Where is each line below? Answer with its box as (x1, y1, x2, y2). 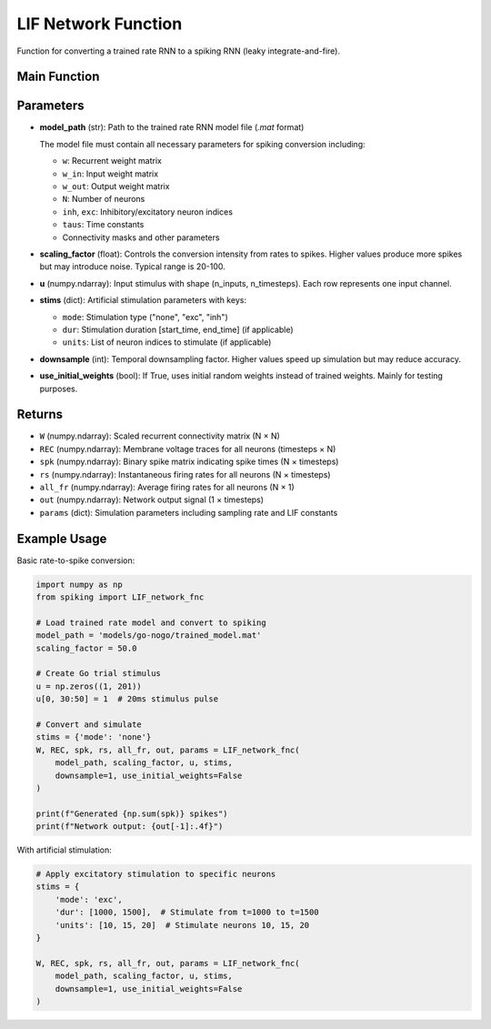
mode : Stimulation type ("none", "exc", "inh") (62, 311, 228, 322)
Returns (16, 407, 64, 422)
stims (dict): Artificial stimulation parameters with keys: (39, 295, 247, 306)
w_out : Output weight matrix (62, 181, 170, 192)
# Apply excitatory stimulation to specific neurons (35, 869, 276, 880)
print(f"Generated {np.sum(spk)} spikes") (35, 808, 228, 819)
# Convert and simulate (35, 719, 143, 730)
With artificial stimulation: (16, 844, 113, 855)
